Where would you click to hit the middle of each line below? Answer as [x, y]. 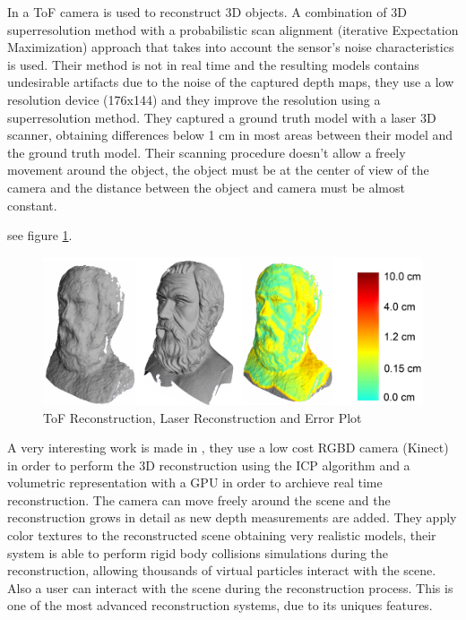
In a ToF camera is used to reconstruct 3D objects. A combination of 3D [207, 12]
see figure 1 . [40, 235]
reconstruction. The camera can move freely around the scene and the [199, 499]
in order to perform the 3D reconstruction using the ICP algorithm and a [209, 465]
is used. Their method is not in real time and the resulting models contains [213, 64]
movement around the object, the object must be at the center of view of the [218, 170]
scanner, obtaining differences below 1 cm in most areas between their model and [230, 135]
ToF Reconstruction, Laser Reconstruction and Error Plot [203, 417]
